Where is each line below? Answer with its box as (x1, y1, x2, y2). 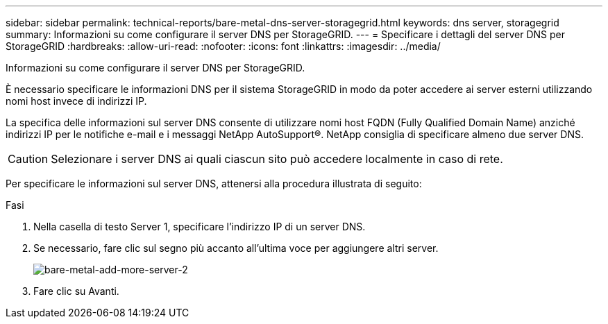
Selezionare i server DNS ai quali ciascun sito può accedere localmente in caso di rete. (51, 152, 503, 166)
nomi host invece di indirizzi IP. (6, 95, 147, 107)
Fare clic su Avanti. (33, 285, 119, 297)
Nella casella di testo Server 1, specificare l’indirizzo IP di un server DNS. (33, 221, 366, 232)
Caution (8, 152, 49, 166)
